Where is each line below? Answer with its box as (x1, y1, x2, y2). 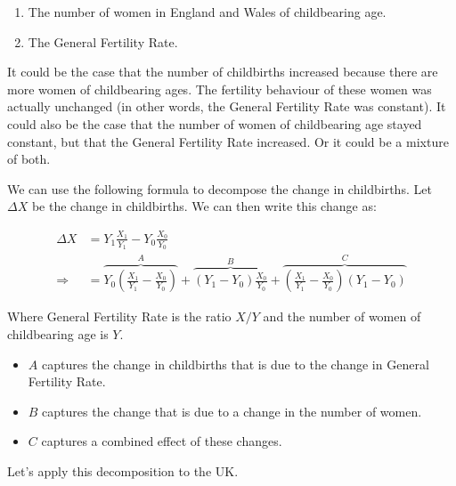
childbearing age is (7, 324, 109, 343)
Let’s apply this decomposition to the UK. (7, 461, 239, 480)
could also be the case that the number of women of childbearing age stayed (7, 114, 422, 133)
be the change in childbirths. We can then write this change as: (31, 197, 377, 215)
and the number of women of (263, 307, 421, 326)
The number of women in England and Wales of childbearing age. (28, 3, 387, 20)
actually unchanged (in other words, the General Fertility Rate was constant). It (7, 97, 446, 116)
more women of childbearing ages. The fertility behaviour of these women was (7, 79, 432, 98)
